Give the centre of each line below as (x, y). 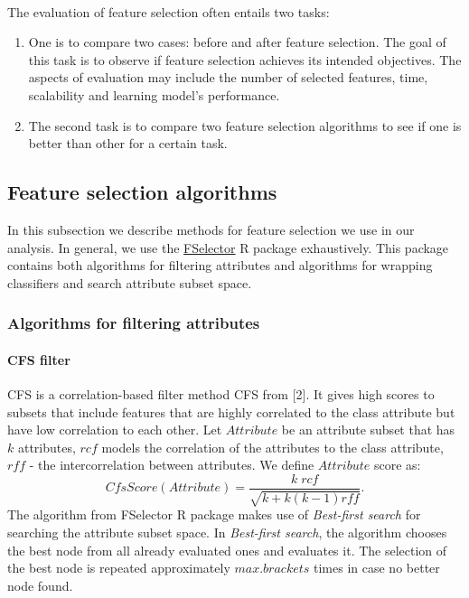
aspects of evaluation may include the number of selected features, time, (228, 77)
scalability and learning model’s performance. (154, 94)
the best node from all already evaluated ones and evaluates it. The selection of (227, 550)
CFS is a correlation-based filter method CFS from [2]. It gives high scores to (221, 393)
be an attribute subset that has (368, 430)
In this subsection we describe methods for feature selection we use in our (211, 229)
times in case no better (377, 568)
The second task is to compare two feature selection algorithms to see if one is (245, 125)
